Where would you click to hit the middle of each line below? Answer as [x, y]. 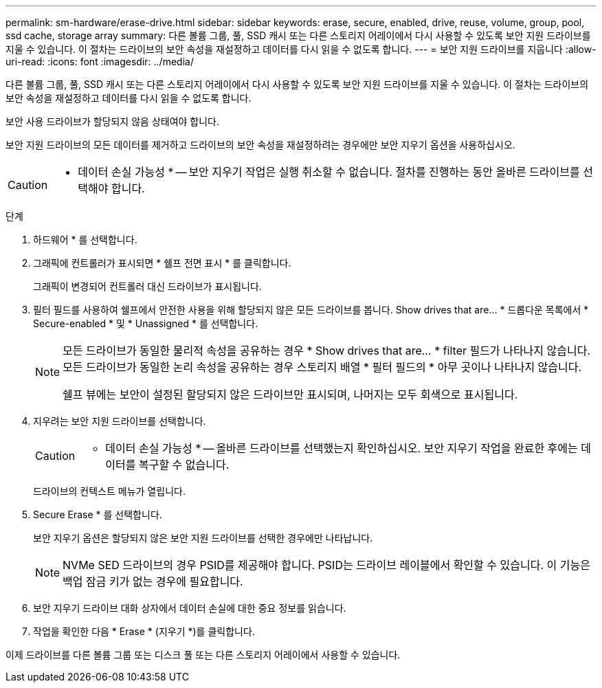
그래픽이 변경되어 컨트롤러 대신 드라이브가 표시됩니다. [147, 286]
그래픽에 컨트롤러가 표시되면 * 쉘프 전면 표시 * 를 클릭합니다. [162, 263]
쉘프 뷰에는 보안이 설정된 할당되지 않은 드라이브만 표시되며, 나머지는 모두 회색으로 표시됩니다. [290, 395]
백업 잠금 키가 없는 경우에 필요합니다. [153, 581]
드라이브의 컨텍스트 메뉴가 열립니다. [109, 491]
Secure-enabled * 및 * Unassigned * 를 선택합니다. [146, 323]
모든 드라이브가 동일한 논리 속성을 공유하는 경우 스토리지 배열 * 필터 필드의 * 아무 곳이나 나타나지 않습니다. [322, 367]
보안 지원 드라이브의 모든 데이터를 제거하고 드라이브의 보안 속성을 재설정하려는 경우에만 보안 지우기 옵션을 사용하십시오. [260, 145]
